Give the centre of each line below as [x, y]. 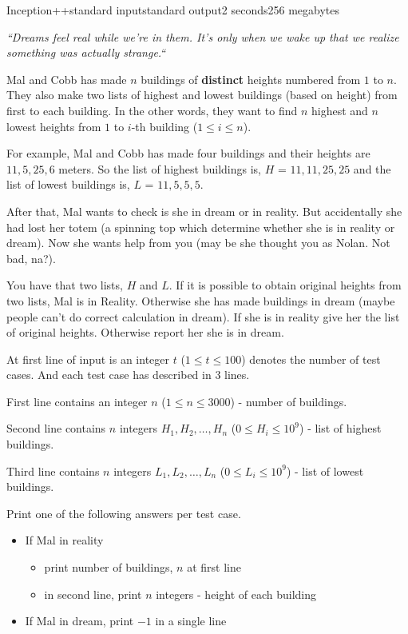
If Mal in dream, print [79, 621]
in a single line [191, 621]
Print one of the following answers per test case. [124, 513]
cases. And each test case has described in [109, 375]
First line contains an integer [77, 401]
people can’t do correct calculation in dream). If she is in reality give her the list [203, 316]
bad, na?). [31, 258]
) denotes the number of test [311, 359]
